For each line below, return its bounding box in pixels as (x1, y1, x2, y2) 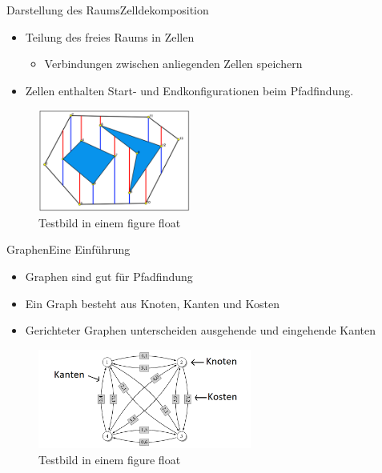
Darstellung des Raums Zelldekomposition (6, 2, 209, 18)
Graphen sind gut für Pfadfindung (25, 267, 193, 284)
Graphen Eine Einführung (6, 241, 131, 258)
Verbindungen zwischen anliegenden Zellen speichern (44, 55, 303, 72)
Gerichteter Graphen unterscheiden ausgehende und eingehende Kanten (25, 322, 376, 339)
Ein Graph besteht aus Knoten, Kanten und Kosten (25, 295, 279, 311)
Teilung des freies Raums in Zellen (25, 28, 195, 45)
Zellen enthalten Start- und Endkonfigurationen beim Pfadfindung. (25, 82, 354, 98)
